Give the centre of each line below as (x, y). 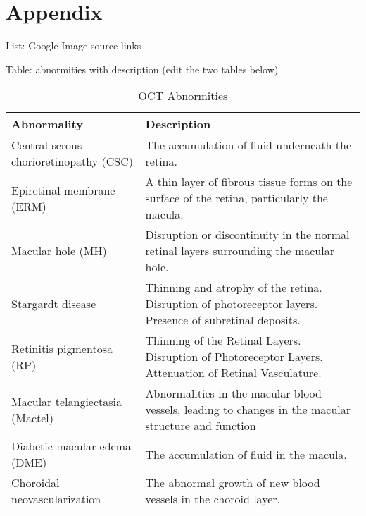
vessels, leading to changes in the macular (248, 410)
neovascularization (56, 499)
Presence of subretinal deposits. (223, 320)
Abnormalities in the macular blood (233, 393)
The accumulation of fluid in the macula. (246, 454)
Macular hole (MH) (59, 251)
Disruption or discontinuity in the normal (247, 235)
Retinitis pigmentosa (62, 348)
